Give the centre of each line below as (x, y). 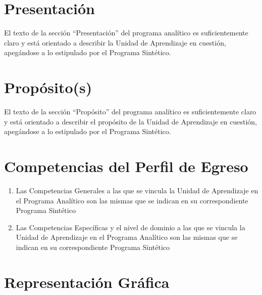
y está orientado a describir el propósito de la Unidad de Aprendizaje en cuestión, (131, 121)
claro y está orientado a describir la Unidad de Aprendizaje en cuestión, (115, 42)
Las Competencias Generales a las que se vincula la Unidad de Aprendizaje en (137, 190)
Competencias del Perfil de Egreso (126, 166)
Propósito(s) (48, 87)
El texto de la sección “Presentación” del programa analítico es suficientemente (126, 33)
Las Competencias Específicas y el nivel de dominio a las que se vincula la (130, 227)
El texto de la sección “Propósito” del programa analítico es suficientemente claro (130, 112)
